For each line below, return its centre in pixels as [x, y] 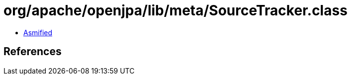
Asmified [38, 32]
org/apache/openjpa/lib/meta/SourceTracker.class [175, 10]
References [33, 52]
